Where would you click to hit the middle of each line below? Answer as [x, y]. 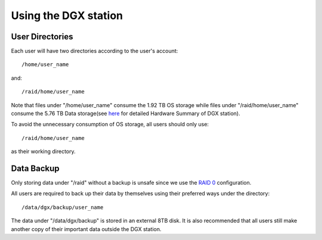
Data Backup [35, 169]
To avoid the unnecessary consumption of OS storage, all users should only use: [110, 124]
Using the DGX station [67, 15]
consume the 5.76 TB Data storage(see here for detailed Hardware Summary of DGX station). [126, 114]
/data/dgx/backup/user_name [63, 207]
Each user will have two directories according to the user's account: [95, 51]
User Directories [42, 37]
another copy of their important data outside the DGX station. [86, 229]
